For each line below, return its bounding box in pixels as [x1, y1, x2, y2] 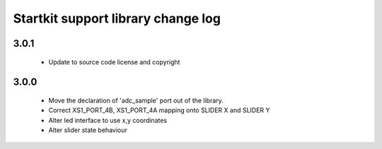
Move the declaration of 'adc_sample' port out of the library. [48, 96, 224, 105]
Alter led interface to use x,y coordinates [48, 116, 168, 124]
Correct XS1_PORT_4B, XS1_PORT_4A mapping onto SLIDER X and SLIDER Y [48, 106, 270, 114]
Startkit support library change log [13, 11, 221, 26]
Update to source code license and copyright [48, 57, 180, 66]
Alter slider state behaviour [48, 126, 127, 134]
